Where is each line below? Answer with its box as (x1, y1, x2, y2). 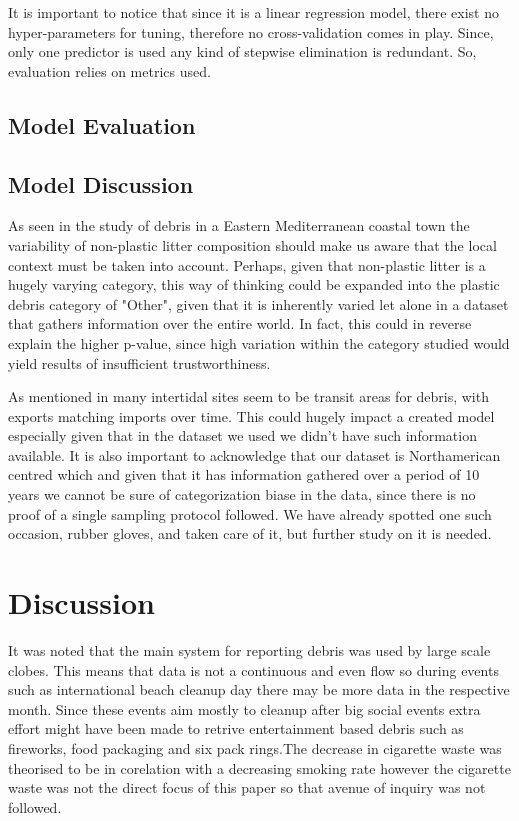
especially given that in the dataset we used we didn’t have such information (8, 425, 477, 446)
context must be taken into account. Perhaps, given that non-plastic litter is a (8, 254, 486, 275)
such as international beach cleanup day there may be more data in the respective (8, 679, 510, 700)
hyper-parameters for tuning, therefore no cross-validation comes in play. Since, (8, 21, 494, 42)
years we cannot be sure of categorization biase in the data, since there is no (8, 484, 476, 505)
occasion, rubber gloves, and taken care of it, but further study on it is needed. (8, 523, 492, 544)
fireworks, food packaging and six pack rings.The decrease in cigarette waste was (8, 737, 502, 758)
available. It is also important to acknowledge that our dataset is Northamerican (8, 444, 501, 465)
